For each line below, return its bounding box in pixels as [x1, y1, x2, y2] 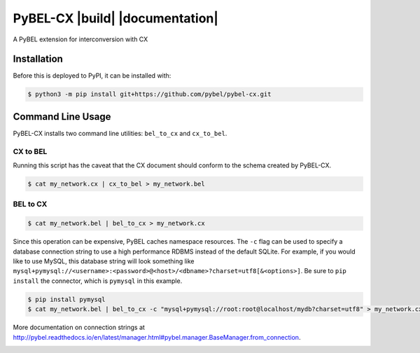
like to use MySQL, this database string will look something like [13, 256, 195, 265]
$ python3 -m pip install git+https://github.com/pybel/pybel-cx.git [27, 90, 272, 98]
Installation [13, 53, 63, 65]
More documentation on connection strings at [13, 323, 145, 332]
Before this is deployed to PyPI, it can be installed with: [13, 71, 171, 80]
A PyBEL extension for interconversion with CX [13, 35, 148, 43]
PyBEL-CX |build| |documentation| [13, 11, 218, 26]
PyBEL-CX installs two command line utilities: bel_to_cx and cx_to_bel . [13, 129, 227, 137]
